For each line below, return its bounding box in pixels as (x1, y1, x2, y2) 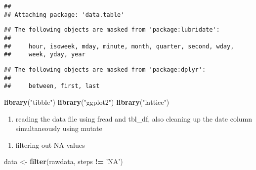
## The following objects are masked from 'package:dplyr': (4, 66, 206, 73)
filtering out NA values (15, 139, 85, 150)
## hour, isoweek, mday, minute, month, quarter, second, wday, (4, 42, 234, 50)
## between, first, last (4, 83, 100, 90)
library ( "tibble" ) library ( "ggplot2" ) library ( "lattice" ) (4, 96, 170, 107)
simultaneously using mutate (15, 123, 102, 133)
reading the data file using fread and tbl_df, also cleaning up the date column (15, 113, 253, 124)
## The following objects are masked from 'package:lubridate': (4, 26, 220, 34)
